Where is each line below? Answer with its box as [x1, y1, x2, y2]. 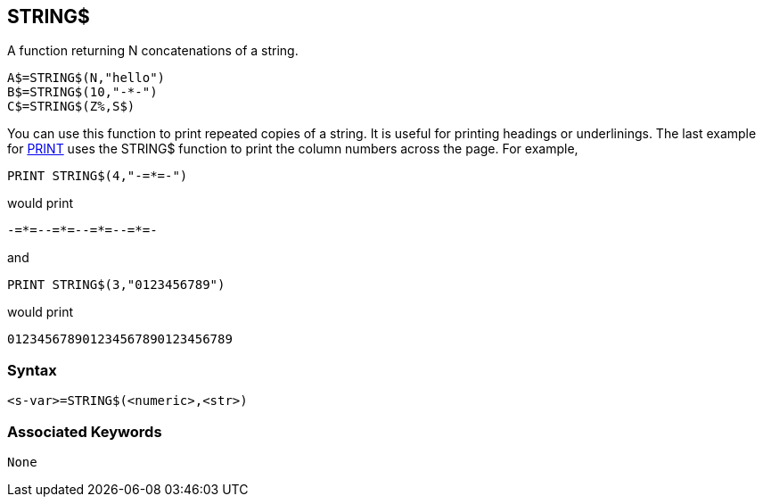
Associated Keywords [7, 422, 162, 441]
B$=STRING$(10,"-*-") [7, 85, 158, 100]
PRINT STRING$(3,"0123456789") [7, 277, 226, 293]
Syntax [7, 360, 57, 379]
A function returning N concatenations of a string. [7, 43, 299, 59]
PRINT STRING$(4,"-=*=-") [7, 169, 188, 184]
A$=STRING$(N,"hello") [7, 70, 166, 86]
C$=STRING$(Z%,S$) [7, 99, 135, 114]
